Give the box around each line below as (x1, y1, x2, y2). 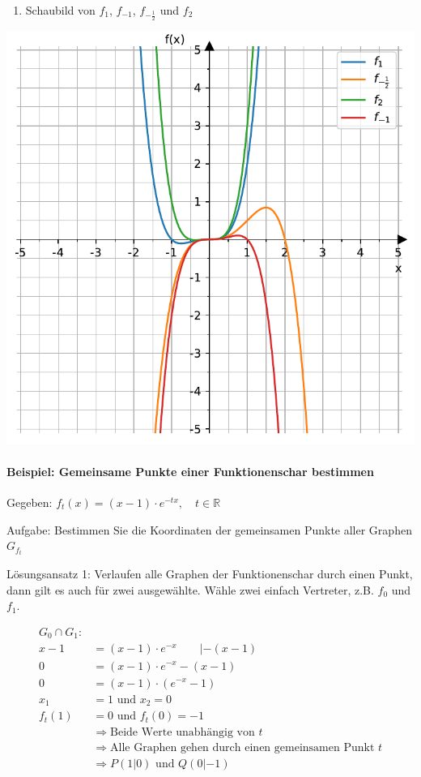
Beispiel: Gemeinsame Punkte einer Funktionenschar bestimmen (6, 462, 374, 479)
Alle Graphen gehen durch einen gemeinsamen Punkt (110, 742, 375, 754)
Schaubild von (25, 2, 96, 18)
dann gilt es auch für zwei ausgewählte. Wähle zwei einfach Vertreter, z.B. (6, 581, 374, 598)
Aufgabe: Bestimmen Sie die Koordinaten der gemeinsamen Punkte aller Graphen (6, 521, 412, 538)
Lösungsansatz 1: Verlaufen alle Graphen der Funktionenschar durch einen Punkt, (6, 565, 413, 582)
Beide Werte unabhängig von (110, 727, 255, 739)
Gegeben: (6, 493, 53, 510)
